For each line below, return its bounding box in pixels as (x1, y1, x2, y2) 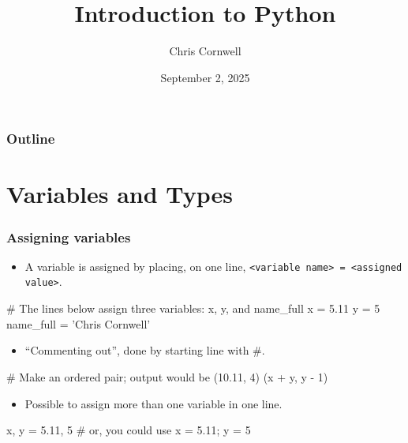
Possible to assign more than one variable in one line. (24, 395, 283, 411)
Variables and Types (6, 178, 234, 210)
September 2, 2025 (160, 69, 250, 85)
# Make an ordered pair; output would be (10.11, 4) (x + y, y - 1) (6, 368, 328, 385)
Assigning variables (6, 227, 131, 246)
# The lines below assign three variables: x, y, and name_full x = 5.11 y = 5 (6, 300, 380, 317)
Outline (6, 129, 55, 148)
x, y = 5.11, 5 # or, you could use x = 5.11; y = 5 (6, 422, 251, 438)
